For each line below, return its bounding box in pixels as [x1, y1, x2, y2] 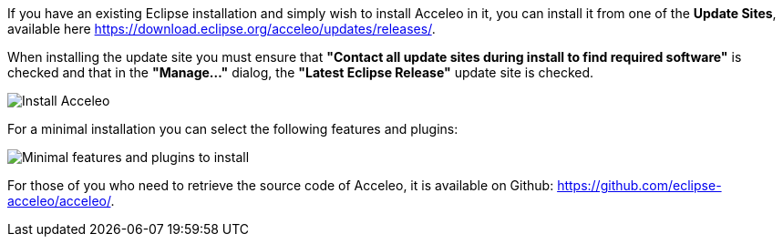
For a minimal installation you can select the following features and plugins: [7, 121, 458, 137]
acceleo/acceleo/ [7, 193, 111, 208]
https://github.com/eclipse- [557, 178, 722, 193]
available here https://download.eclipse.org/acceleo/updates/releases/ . [7, 21, 436, 36]
